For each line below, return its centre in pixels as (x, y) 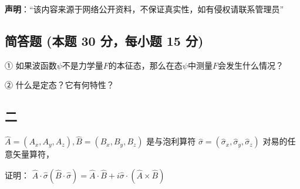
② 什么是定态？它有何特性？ (60, 85)
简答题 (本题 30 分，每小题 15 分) (104, 40)
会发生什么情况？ (250, 65)
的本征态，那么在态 (145, 65)
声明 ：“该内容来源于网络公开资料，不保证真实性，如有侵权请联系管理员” (144, 9)
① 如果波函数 (31, 65)
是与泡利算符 (171, 141)
